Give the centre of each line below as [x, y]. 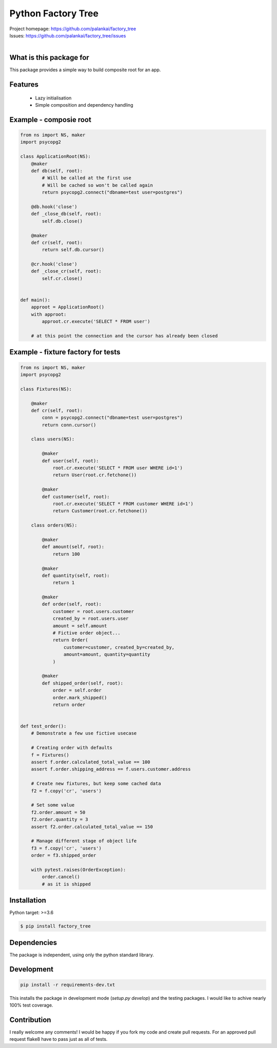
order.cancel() [61, 877]
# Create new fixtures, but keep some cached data [96, 784]
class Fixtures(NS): [46, 389]
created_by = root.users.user [91, 619]
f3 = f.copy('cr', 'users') [66, 848]
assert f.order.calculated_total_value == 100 [91, 762]
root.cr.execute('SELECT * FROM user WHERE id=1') [118, 468]
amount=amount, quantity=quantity [107, 654]
